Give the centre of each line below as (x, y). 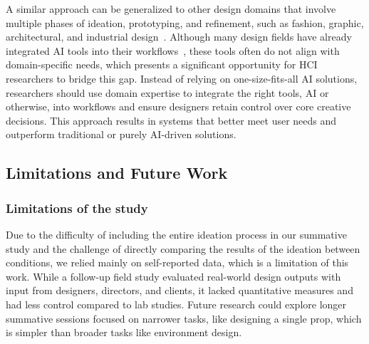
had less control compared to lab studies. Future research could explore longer (176, 304)
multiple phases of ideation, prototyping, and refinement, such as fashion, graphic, (185, 22)
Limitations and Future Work (117, 173)
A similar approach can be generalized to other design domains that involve (171, 9)
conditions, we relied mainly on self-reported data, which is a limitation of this (177, 262)
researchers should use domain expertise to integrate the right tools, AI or (167, 92)
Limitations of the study (77, 208)
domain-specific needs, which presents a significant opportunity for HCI (162, 64)
